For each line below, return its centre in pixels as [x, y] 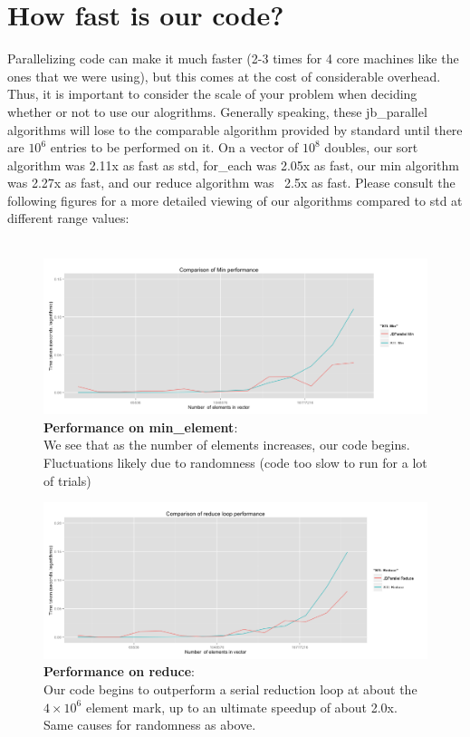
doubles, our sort [371, 147]
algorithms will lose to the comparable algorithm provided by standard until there [235, 129]
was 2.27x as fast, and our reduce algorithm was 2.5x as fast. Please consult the [231, 183]
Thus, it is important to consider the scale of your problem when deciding [212, 94]
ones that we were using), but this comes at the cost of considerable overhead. [224, 76]
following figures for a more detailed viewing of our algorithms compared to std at [235, 200]
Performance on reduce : [119, 671]
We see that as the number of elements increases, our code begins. [227, 445]
